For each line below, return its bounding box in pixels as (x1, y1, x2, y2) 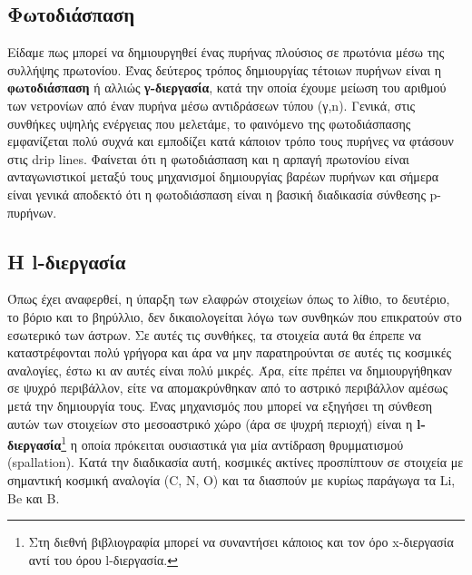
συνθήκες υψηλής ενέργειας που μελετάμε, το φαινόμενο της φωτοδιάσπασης (7, 113, 411, 132)
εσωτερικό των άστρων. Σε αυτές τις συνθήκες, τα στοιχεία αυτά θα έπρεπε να (7, 325, 421, 344)
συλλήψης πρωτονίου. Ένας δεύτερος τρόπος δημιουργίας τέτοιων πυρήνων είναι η (7, 60, 442, 79)
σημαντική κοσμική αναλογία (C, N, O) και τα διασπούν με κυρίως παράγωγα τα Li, (7, 470, 456, 489)
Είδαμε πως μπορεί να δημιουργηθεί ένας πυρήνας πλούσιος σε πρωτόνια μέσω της (7, 43, 445, 62)
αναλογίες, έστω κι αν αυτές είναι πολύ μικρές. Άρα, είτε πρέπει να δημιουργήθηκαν (7, 360, 452, 379)
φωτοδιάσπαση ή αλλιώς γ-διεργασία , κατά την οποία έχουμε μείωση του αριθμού (7, 78, 447, 97)
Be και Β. (7, 488, 60, 507)
